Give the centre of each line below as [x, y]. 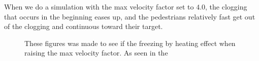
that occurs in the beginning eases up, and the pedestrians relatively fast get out [130, 16]
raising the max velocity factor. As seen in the [96, 53]
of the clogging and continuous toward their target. [84, 26]
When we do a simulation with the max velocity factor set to [99, 6]
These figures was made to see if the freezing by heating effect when [130, 43]
